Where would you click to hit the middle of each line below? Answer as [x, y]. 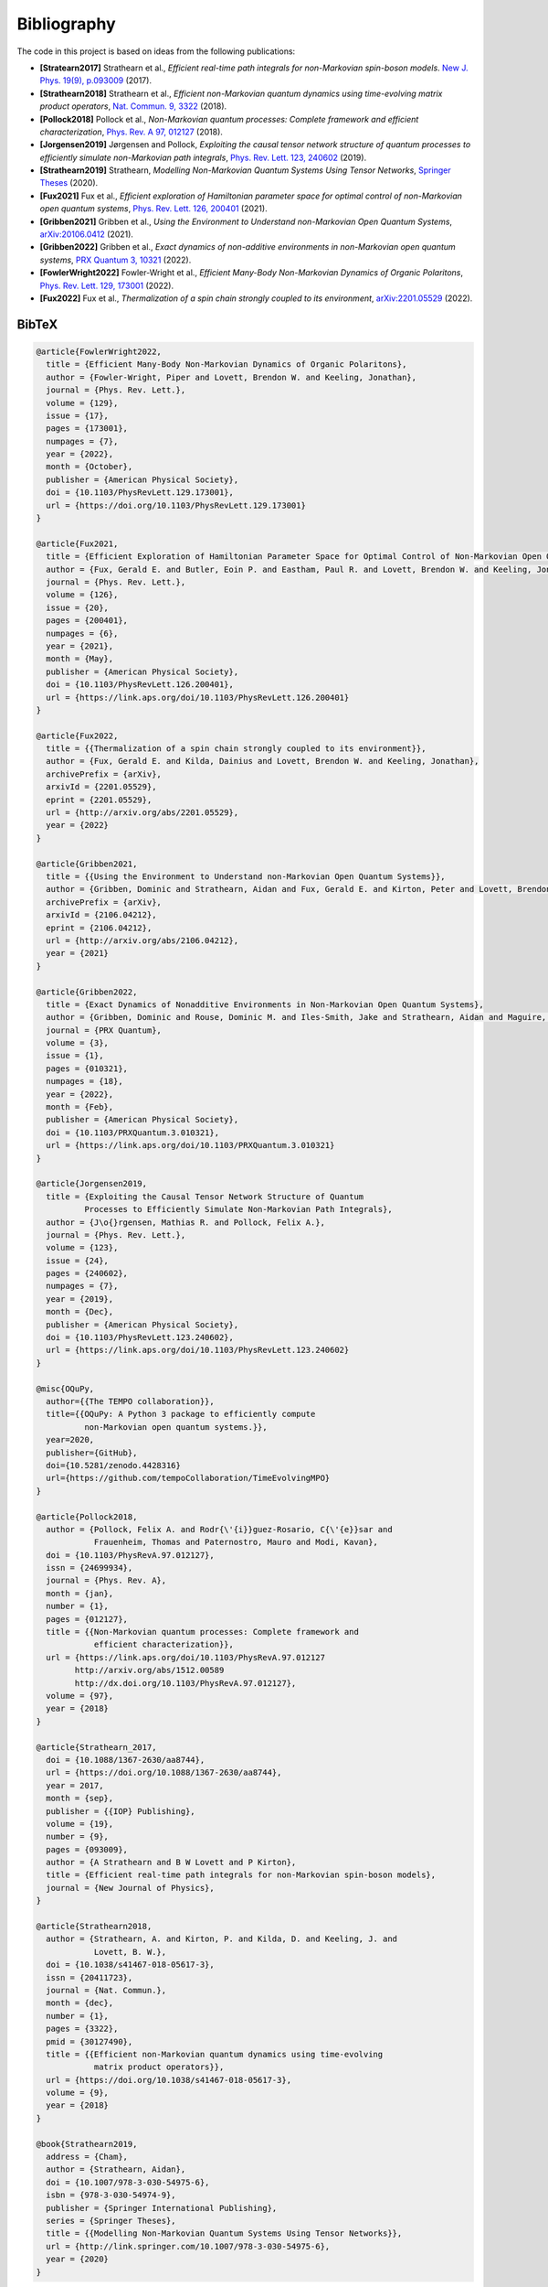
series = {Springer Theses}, [111, 2221]
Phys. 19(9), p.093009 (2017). [96, 81]
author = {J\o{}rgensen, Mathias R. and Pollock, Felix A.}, [186, 1222]
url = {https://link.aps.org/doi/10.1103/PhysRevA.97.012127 [186, 1657]
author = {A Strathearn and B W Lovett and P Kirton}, [171, 1863]
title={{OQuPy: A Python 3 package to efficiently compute [181, 1414]
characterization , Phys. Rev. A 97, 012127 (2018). [132, 132]
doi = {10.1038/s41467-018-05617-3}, [130, 1965]
